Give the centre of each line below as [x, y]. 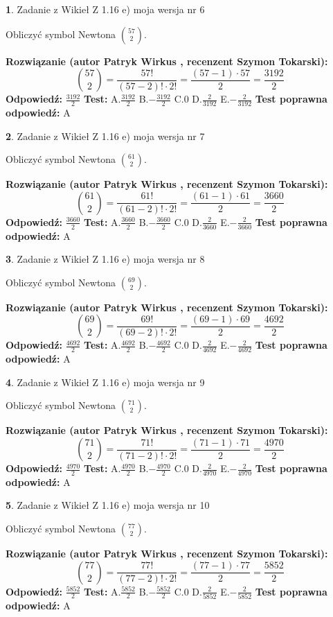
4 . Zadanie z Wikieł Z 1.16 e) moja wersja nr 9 [105, 382]
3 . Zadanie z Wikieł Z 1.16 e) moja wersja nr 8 [105, 259]
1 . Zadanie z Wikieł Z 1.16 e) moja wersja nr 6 [105, 9]
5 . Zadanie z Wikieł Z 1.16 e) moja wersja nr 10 [108, 505]
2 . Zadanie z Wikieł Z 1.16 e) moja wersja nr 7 [105, 136]
